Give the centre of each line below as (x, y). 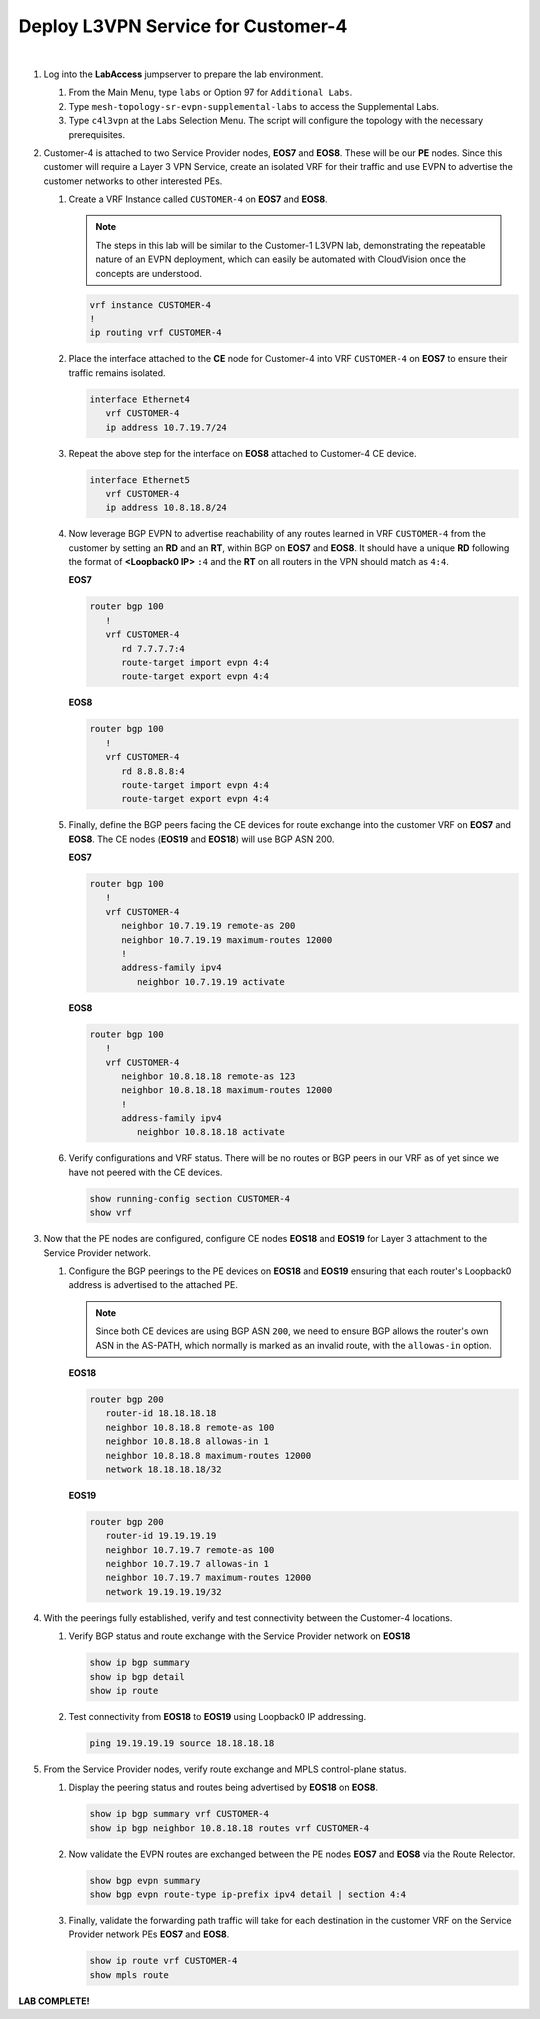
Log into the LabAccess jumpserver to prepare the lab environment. (183, 74)
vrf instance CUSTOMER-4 (150, 304)
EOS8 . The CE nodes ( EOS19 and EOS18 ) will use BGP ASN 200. (201, 839)
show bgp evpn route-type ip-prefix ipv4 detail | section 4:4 (248, 1894)
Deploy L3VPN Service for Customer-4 (183, 26)
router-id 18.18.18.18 (161, 1413)
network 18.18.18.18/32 (163, 1469)
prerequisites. (97, 134)
